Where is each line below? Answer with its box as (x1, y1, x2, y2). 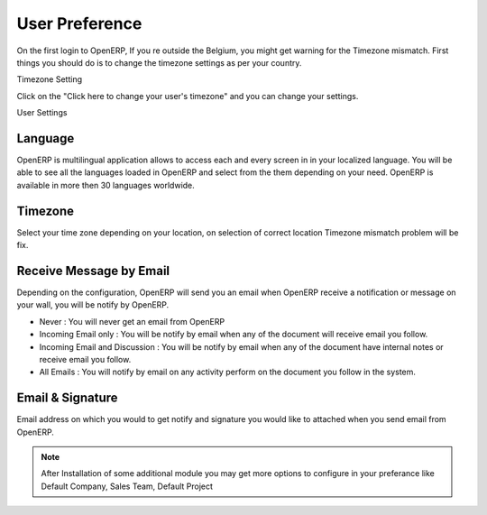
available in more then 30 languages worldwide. (16, 179, 196, 190)
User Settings (16, 107, 68, 118)
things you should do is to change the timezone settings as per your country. (16, 57, 302, 68)
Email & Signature (16, 391, 118, 406)
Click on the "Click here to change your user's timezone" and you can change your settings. (16, 90, 359, 101)
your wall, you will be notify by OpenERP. (16, 299, 170, 310)
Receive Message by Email (16, 262, 170, 279)
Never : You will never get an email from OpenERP (39, 316, 225, 326)
